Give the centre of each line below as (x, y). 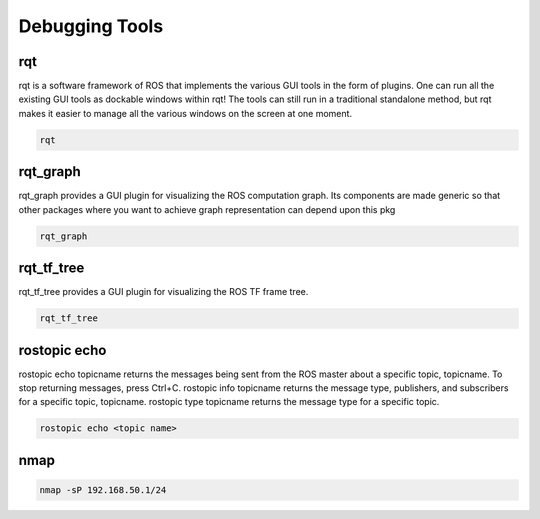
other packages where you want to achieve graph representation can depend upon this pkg (207, 209)
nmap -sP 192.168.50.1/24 (103, 490)
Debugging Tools (91, 26)
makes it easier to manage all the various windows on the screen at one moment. (185, 113)
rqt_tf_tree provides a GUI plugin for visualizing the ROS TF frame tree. (163, 292)
